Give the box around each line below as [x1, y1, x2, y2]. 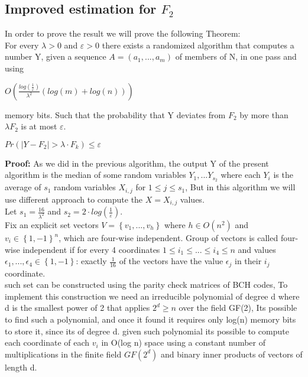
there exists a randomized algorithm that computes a [102, 38, 294, 51]
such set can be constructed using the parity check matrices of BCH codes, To [5, 278, 288, 291]
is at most [21, 120, 57, 132]
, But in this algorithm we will [185, 181, 296, 193]
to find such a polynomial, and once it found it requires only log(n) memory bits [5, 313, 296, 326]
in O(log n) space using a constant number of [101, 336, 265, 349]
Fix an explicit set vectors [5, 219, 99, 230]
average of [5, 181, 41, 193]
